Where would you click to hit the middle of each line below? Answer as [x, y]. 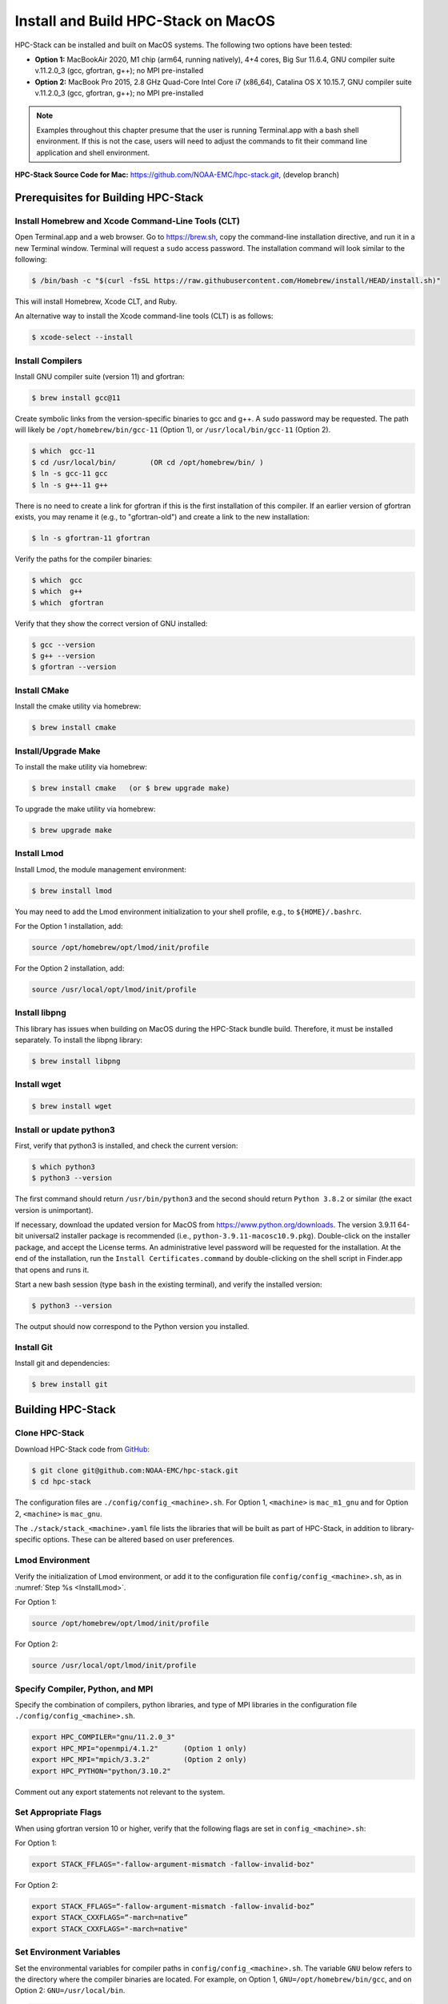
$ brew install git [70, 1384]
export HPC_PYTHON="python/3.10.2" [101, 1771]
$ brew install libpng [76, 1061]
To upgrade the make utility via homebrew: [85, 809]
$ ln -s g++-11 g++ [70, 485]
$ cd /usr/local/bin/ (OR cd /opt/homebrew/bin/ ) [148, 462]
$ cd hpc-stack [61, 1482]
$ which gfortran [68, 602]
